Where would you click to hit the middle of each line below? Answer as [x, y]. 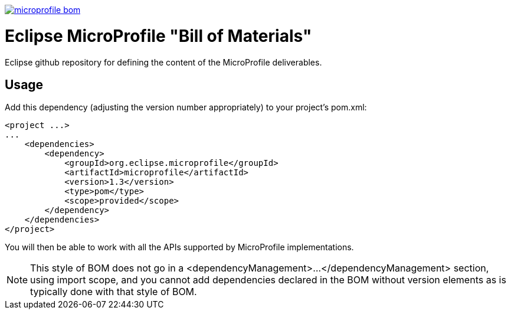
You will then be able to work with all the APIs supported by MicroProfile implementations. [179, 247]
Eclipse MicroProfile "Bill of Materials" [158, 36]
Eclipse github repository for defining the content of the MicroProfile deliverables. [163, 62]
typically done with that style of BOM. [114, 292]
